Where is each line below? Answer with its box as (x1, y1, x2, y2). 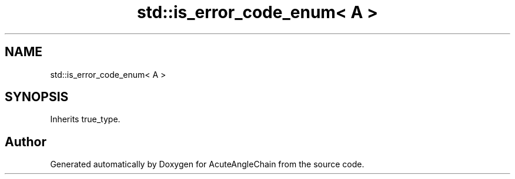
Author (5, 134, 46, 149)
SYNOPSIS (5, 89, 69, 105)
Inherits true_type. (50, 114, 121, 125)
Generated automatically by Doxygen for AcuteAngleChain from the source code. (50, 159, 364, 170)
